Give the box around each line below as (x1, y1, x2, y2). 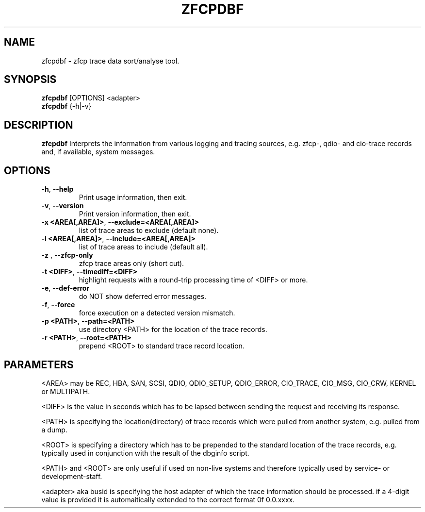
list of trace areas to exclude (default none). (79, 226, 219, 235)
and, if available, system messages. (41, 148, 155, 156)
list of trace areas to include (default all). (79, 243, 208, 251)
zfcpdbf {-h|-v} (41, 102, 92, 111)
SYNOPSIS (4, 73, 57, 86)
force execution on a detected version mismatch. (79, 309, 235, 317)
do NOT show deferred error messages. (79, 292, 207, 301)
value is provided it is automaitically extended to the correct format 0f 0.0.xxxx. (41, 495, 295, 504)
